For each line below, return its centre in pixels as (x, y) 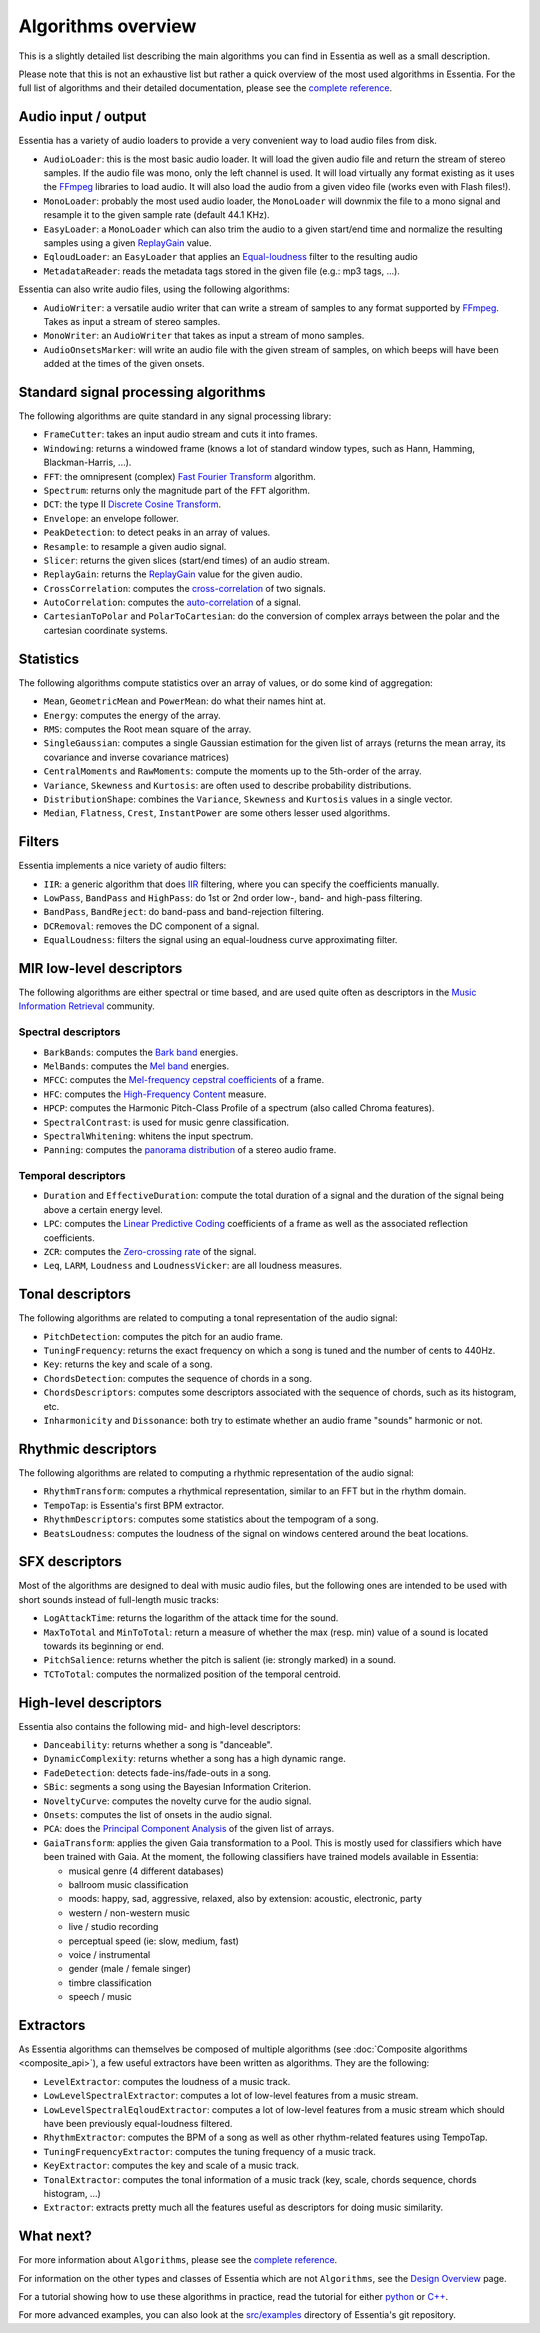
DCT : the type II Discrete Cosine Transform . (132, 504)
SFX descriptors (70, 1561)
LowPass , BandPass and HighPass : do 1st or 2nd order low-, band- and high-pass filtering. (233, 897)
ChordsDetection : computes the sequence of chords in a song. (177, 1378)
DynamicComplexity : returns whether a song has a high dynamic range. (195, 1759)
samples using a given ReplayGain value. (127, 242)
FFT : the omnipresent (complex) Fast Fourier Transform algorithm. (180, 476)
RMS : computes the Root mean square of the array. (147, 729)
